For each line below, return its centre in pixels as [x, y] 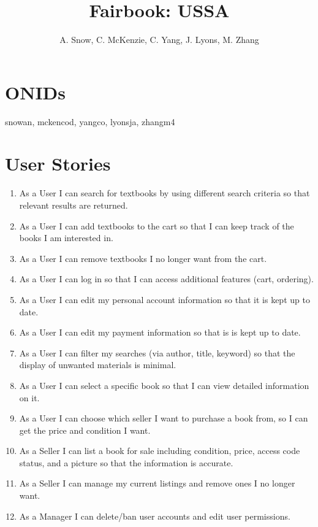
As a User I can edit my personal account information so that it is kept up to [165, 299]
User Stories [58, 163]
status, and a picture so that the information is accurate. [126, 462]
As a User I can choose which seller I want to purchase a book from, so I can [164, 418]
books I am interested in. [66, 238]
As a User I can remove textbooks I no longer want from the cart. [143, 258]
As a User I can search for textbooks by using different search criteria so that [165, 193]
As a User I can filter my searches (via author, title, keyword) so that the [157, 352]
